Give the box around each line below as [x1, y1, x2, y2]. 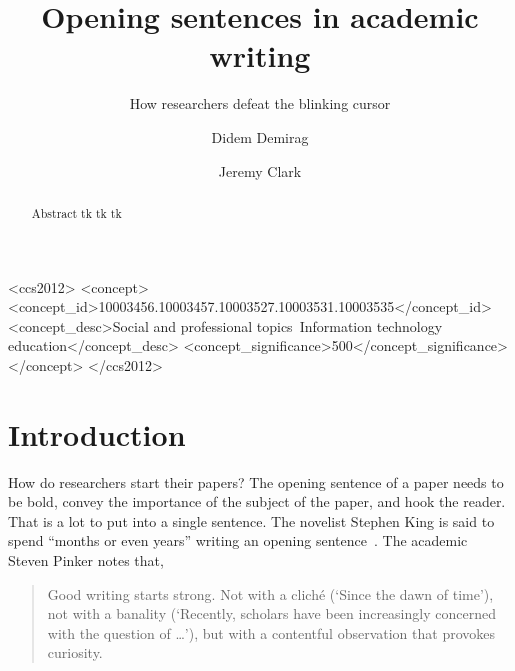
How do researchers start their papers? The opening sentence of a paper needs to [8, 471, 504, 492]
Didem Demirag [211, 126, 309, 147]
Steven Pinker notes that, [8, 550, 164, 571]
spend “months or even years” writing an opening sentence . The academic [8, 530, 468, 551]
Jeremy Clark [218, 160, 302, 181]
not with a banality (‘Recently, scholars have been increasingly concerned [47, 603, 496, 624]
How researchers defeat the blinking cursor [129, 93, 391, 114]
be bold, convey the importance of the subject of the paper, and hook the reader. [8, 491, 506, 512]
